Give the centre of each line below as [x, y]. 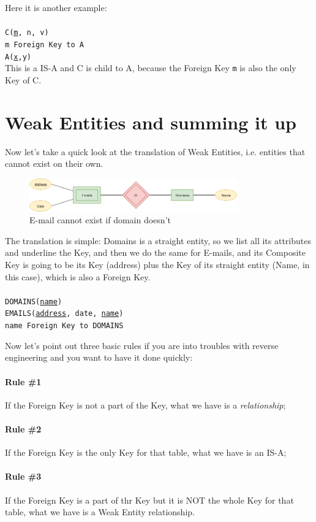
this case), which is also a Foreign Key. [78, 276]
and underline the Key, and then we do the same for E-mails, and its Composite [155, 252]
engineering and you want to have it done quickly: [99, 357]
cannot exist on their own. [54, 163]
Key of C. [23, 79]
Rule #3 [23, 476]
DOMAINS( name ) [34, 301]
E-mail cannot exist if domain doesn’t [100, 220]
